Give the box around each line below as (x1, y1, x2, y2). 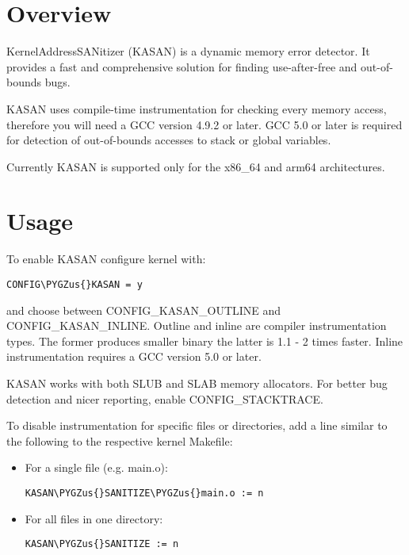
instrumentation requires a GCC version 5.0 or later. (6, 348, 262, 365)
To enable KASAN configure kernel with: (6, 251, 206, 267)
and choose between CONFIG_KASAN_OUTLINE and (6, 301, 281, 318)
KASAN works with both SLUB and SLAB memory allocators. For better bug (6, 375, 388, 392)
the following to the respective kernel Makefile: (6, 432, 233, 449)
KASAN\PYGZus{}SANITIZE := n (25, 538, 179, 550)
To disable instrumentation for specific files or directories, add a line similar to (6, 417, 388, 434)
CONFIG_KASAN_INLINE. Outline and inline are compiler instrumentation (6, 317, 387, 334)
